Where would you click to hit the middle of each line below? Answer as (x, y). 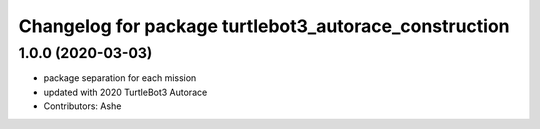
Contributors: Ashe (82, 106)
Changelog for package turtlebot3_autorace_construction (264, 26)
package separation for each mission (120, 78)
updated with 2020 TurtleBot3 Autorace (125, 92)
